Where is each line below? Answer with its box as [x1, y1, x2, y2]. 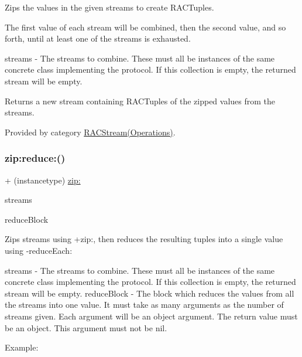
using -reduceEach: [5, 244, 73, 256]
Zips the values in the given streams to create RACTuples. [5, 1, 214, 13]
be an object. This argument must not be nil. [5, 321, 167, 334]
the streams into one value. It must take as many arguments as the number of [5, 298, 284, 311]
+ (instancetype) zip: [5, 174, 81, 186]
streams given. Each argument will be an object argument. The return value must [5, 310, 298, 322]
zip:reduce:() [5, 151, 66, 165]
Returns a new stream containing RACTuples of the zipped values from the [5, 94, 276, 107]
